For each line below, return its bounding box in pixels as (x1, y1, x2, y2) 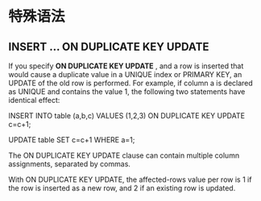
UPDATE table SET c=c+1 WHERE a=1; (8, 135, 135, 145)
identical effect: (8, 96, 60, 105)
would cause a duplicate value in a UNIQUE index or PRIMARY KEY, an (8, 70, 242, 79)
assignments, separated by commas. (8, 159, 131, 169)
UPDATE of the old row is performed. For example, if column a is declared (8, 78, 254, 88)
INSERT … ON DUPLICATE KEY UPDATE (8, 39, 209, 53)
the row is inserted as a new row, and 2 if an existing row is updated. (8, 183, 236, 193)
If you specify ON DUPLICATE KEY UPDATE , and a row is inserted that (8, 61, 244, 71)
